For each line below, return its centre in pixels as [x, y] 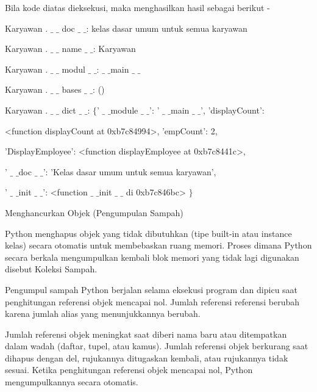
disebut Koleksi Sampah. [51, 269]
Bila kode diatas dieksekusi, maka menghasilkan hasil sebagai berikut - [137, 7]
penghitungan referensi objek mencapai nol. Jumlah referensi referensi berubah [152, 301]
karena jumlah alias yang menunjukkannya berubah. [103, 314]
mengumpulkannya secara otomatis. [72, 382]
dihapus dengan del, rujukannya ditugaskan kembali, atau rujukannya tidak [147, 358]
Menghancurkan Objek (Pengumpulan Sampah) [94, 212]
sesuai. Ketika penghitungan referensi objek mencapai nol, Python [129, 370]
